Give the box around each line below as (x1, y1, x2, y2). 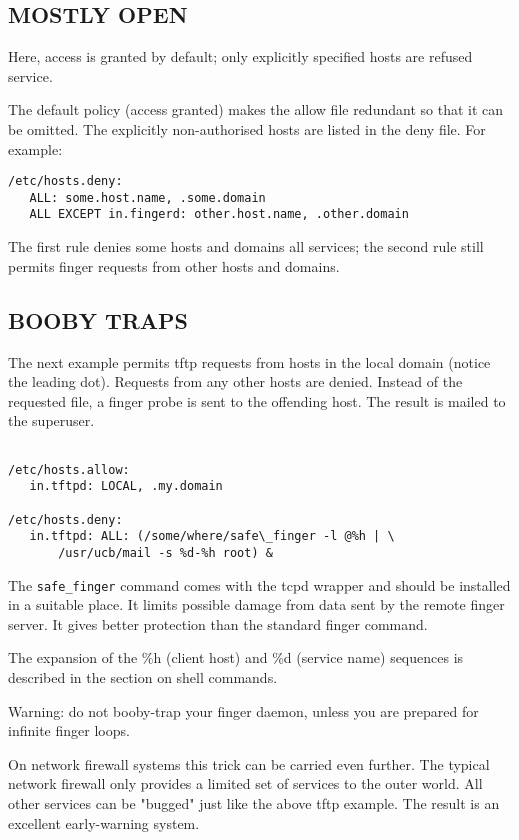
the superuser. (8, 410, 95, 431)
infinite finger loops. (8, 720, 130, 741)
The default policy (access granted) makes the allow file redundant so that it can (8, 99, 504, 120)
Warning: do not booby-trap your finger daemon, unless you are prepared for (8, 700, 479, 721)
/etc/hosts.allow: (8, 462, 130, 477)
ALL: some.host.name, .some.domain (29, 190, 266, 205)
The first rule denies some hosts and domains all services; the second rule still (8, 236, 484, 257)
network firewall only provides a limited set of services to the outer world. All (8, 773, 483, 794)
